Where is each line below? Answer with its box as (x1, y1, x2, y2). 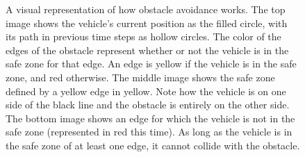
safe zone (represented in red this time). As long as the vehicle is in (6, 124, 292, 139)
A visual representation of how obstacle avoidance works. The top (6, 2, 286, 16)
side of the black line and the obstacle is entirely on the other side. (6, 97, 290, 112)
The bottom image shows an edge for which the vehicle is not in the (6, 110, 295, 125)
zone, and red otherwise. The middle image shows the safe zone (6, 69, 275, 84)
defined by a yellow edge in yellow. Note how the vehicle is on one (6, 83, 286, 98)
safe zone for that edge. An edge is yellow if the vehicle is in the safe (6, 56, 297, 71)
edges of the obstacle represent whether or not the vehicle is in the (6, 42, 289, 57)
